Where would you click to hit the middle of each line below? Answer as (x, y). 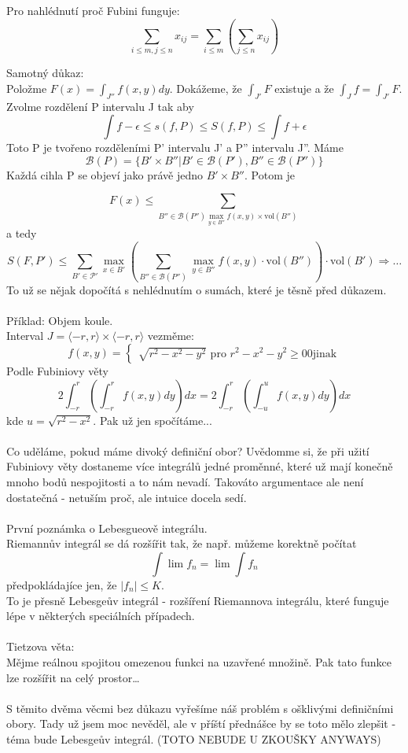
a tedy (22, 233)
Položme (27, 88)
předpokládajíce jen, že (62, 584)
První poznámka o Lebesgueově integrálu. (107, 528)
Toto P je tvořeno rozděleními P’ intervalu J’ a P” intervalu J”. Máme (175, 148)
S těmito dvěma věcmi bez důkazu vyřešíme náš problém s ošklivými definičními (200, 708)
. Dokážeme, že (206, 88)
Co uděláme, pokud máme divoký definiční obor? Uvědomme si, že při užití (188, 450)
